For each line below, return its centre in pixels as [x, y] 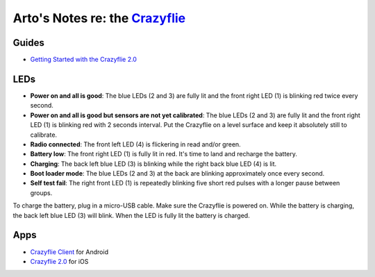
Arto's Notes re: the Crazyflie [99, 18]
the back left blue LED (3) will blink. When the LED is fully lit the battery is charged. [131, 215]
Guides [29, 43]
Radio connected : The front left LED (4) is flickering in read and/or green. [135, 144]
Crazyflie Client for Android [69, 252]
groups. [41, 193]
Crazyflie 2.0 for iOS [59, 261]
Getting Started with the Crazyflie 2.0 [83, 60]
